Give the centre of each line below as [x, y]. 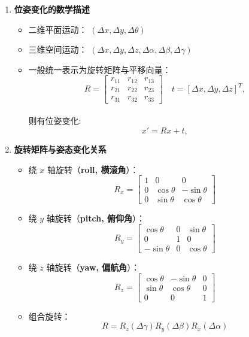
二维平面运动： [58, 29]
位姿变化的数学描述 [52, 9]
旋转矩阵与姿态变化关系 [60, 149]
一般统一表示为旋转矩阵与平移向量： [100, 69]
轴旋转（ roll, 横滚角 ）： [93, 169]
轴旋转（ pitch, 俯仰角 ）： [95, 218]
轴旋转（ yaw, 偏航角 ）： [93, 267]
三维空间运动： [58, 49]
